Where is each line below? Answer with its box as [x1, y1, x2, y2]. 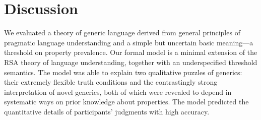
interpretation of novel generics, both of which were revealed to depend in [4, 86, 232, 97]
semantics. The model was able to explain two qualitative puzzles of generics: [4, 67, 242, 77]
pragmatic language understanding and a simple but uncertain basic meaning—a [4, 37, 253, 47]
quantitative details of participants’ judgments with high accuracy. [4, 106, 210, 116]
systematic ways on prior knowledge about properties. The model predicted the [4, 96, 249, 107]
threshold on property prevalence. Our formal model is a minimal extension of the [4, 47, 257, 57]
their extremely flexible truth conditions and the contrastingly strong [4, 77, 218, 87]
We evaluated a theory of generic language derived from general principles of [4, 27, 240, 38]
